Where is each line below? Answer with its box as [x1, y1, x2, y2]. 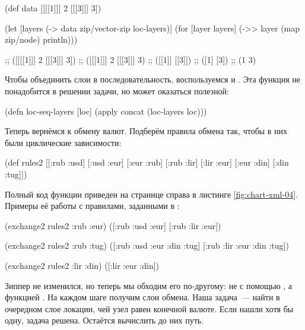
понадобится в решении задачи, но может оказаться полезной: [5, 84, 230, 97]
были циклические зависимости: [5, 136, 122, 148]
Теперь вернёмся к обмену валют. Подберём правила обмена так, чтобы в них [5, 125, 288, 137]
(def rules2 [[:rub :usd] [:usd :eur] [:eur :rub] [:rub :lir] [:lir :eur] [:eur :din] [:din [5, 156, 289, 169]
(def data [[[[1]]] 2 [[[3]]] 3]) [5, 2, 101, 14]
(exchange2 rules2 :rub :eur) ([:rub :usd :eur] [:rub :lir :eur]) [5, 219, 221, 231]
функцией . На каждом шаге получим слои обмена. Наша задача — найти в [5, 291, 280, 303]
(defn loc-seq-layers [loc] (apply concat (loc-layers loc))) [5, 104, 207, 117]
